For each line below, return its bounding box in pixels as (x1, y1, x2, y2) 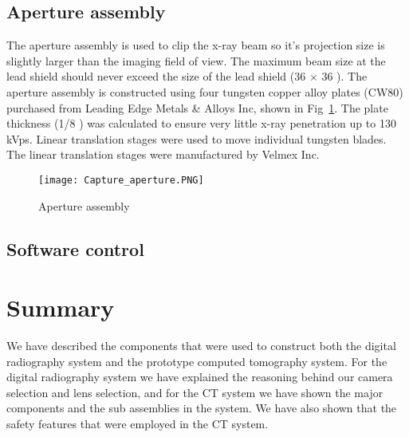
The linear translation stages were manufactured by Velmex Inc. (6, 146, 320, 163)
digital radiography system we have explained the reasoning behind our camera (6, 368, 393, 385)
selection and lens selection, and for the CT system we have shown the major (6, 384, 383, 400)
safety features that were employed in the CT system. (6, 415, 269, 432)
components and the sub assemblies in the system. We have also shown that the (6, 400, 397, 416)
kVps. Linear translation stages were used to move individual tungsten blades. (6, 130, 387, 147)
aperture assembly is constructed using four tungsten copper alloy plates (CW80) (6, 83, 403, 100)
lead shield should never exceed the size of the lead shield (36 (6, 68, 306, 85)
